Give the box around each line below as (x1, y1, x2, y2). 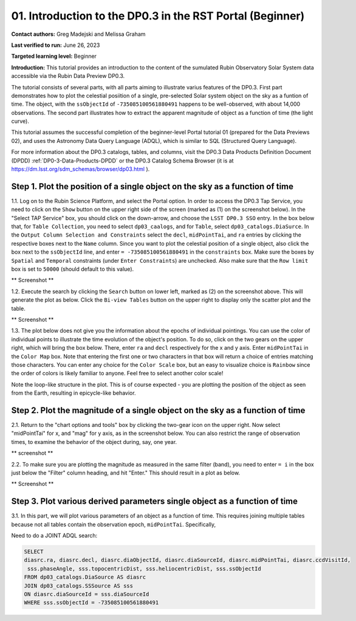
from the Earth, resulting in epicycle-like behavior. (11, 389, 136, 397)
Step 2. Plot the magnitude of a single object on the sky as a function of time (11, 405, 306, 415)
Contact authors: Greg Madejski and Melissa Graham (11, 30, 146, 38)
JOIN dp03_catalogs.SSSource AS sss (24, 582, 134, 589)
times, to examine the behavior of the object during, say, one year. (11, 438, 177, 445)
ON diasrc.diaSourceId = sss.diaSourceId (24, 591, 149, 597)
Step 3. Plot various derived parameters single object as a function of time (11, 496, 298, 507)
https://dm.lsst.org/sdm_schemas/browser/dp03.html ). (11, 165, 150, 173)
